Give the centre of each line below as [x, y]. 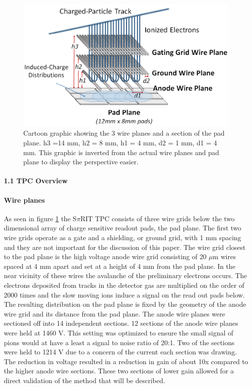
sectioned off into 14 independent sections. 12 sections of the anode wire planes [121, 323]
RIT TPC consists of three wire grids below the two [157, 218]
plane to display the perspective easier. [81, 162]
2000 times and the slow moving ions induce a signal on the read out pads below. [125, 294]
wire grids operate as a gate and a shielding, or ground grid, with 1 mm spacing [123, 237]
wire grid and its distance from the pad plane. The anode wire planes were [115, 313]
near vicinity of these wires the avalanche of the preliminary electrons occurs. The [126, 275]
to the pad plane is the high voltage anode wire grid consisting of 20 [105, 256]
